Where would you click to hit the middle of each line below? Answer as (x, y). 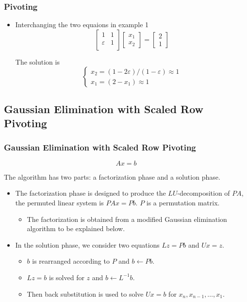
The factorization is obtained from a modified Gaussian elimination (127, 219)
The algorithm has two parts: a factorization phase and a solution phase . (112, 176)
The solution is (37, 61)
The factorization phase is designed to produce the (91, 193)
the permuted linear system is (59, 202)
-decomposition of (204, 193)
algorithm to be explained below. (76, 228)
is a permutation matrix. (183, 202)
